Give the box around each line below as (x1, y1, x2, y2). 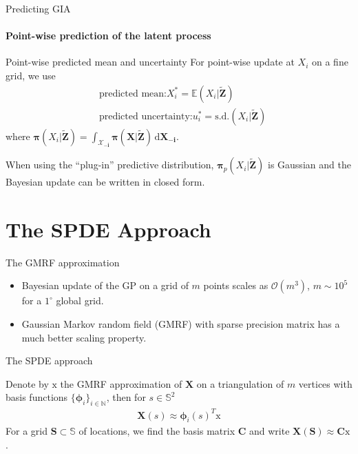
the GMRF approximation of (60, 376, 182, 391)
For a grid (6, 424, 48, 438)
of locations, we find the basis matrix (78, 424, 235, 438)
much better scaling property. (21, 330, 147, 344)
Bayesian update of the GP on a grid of (21, 278, 189, 293)
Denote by (6, 376, 49, 391)
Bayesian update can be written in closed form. (6, 175, 205, 189)
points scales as (203, 278, 268, 293)
